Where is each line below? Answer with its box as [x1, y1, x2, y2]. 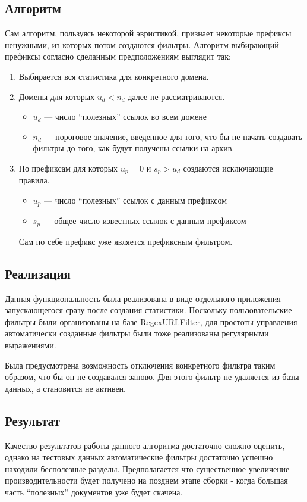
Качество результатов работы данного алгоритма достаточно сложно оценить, [5, 439, 285, 451]
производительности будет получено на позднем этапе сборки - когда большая [5, 474, 288, 487]
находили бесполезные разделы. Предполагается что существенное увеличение [5, 462, 290, 475]
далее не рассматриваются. [128, 90, 225, 102]
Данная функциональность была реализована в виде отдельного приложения [5, 292, 281, 304]
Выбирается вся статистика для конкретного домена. [18, 70, 209, 82]
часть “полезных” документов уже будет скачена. [5, 486, 183, 498]
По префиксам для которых [18, 161, 118, 174]
